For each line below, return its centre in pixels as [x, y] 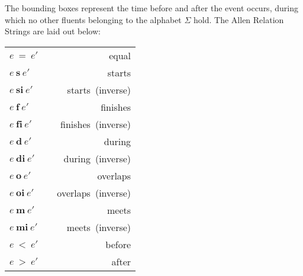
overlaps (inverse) [94, 192]
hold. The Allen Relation [239, 19]
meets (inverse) [99, 227]
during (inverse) [97, 158]
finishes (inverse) [96, 124]
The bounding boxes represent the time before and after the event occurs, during [151, 8]
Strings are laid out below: [53, 31]
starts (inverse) [99, 89]
